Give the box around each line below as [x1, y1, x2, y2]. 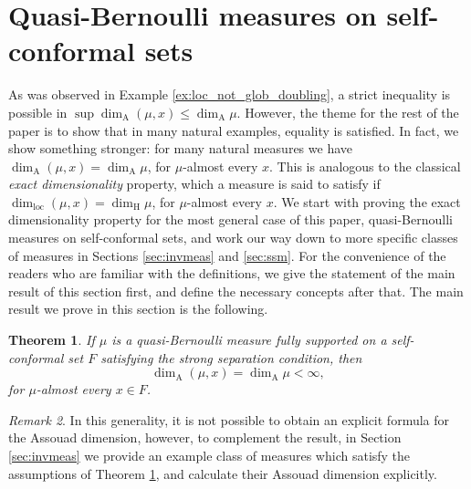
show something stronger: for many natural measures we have [8, 139, 352, 158]
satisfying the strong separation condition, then [100, 348, 362, 367]
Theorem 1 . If [8, 330, 95, 349]
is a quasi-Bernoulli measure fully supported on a [111, 330, 387, 349]
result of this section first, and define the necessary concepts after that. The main [8, 281, 464, 300]
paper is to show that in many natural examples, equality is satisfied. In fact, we [8, 120, 459, 140]
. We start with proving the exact [273, 192, 461, 211]
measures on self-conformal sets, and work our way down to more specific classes [8, 228, 458, 247]
